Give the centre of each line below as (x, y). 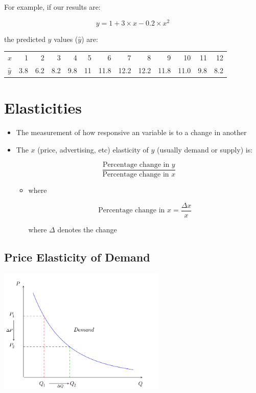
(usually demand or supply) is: (205, 149)
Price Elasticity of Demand (77, 257)
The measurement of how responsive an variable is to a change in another (131, 132)
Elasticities (43, 108)
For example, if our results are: (52, 7)
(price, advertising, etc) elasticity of (93, 149)
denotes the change (87, 229)
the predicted (25, 39)
